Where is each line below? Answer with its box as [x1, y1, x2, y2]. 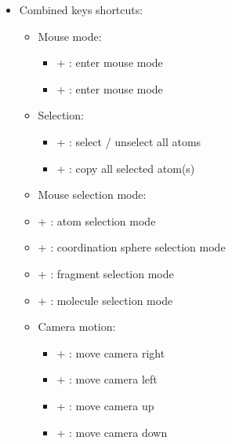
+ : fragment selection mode [38, 265, 174, 281]
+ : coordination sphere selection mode [38, 239, 226, 255]
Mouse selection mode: [38, 186, 147, 203]
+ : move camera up [56, 397, 154, 413]
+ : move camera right [56, 344, 165, 361]
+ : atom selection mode [38, 212, 156, 229]
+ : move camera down [56, 424, 168, 440]
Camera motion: [38, 318, 116, 335]
